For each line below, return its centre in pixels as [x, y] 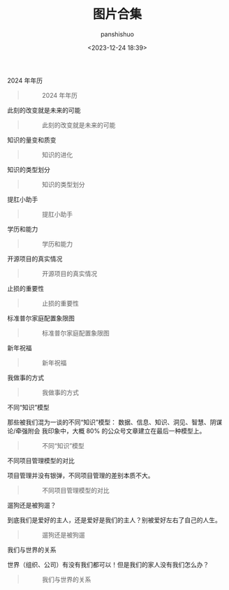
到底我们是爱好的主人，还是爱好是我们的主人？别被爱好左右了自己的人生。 [114, 520]
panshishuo [117, 34]
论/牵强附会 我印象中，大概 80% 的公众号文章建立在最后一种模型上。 [106, 431]
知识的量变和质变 [32, 140]
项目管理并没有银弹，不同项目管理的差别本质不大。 [81, 475]
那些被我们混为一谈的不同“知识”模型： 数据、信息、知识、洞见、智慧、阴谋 [115, 422]
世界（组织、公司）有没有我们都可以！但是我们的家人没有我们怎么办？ [108, 564]
